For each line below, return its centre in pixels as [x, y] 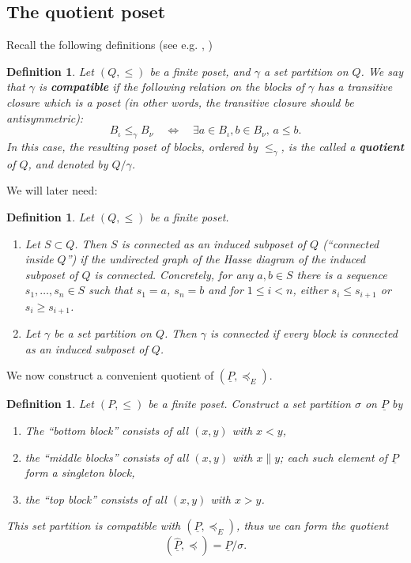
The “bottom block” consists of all [107, 431]
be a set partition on [103, 333]
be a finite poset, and [200, 71]
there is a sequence [342, 274]
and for [226, 290]
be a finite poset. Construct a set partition [249, 404]
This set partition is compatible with [94, 525]
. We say [382, 71]
